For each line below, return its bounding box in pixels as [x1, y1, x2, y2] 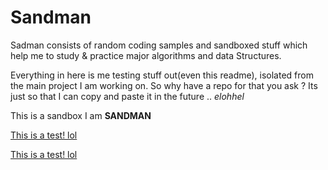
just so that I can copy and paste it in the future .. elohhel [10, 90, 245, 102]
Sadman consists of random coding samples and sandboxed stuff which [10, 39, 308, 51]
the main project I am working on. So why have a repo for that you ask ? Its [10, 79, 318, 91]
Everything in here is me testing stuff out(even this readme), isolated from [10, 69, 314, 81]
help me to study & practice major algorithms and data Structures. [10, 49, 282, 61]
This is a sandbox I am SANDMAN [10, 109, 152, 121]
